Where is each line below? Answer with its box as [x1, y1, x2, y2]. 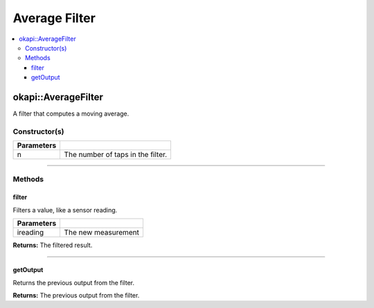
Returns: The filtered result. [12, 241, 93, 249]
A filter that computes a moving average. [12, 109, 130, 118]
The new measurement [64, 228, 140, 237]
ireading [17, 228, 44, 237]
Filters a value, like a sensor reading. [12, 206, 118, 214]
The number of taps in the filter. [64, 150, 168, 159]
